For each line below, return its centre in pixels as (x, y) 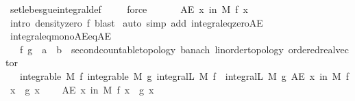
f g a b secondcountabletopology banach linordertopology (151, 49)
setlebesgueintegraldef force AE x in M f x (129, 9)
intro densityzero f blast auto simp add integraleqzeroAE (136, 22)
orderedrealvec (318, 49)
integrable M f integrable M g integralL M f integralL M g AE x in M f (184, 75)
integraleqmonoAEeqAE (61, 36)
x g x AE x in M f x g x (82, 89)
